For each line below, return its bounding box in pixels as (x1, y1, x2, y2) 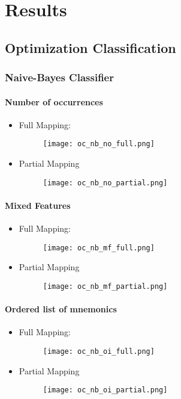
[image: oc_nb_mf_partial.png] (43, 282, 168, 291)
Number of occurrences (5, 95, 103, 108)
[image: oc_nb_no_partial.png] (43, 178, 168, 187)
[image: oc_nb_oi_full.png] (43, 347, 155, 356)
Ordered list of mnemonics (5, 303, 117, 315)
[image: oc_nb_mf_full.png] (43, 243, 155, 252)
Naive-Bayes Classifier (5, 70, 114, 85)
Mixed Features (5, 199, 71, 211)
